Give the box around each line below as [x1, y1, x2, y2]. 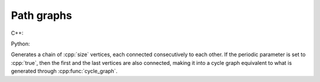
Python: [11, 40, 30, 47]
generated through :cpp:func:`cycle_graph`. [11, 68, 118, 75]
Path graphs [11, 9, 72, 22]
